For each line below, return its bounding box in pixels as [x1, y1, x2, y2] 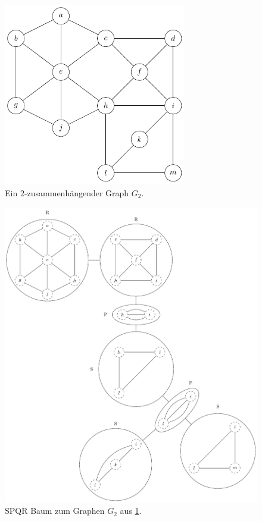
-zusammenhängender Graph [24, 186, 129, 199]
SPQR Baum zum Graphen [5, 504, 105, 517]
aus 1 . [120, 504, 142, 517]
